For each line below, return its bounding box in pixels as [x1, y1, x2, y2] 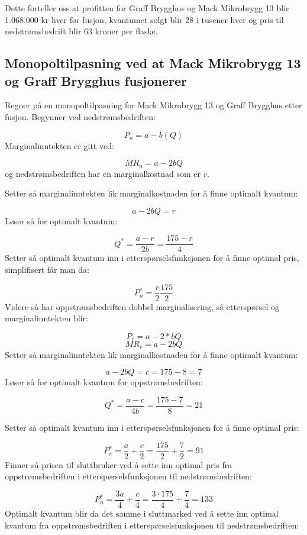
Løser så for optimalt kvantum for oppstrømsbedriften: [5, 376, 203, 388]
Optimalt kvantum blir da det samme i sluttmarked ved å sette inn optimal [5, 507, 279, 519]
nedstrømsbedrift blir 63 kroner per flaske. [5, 25, 158, 37]
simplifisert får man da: [5, 263, 89, 276]
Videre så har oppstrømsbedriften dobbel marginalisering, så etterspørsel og [5, 300, 280, 312]
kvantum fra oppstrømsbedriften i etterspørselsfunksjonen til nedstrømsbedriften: [5, 518, 299, 531]
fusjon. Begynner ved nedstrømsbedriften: [5, 110, 156, 123]
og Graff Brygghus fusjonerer [5, 71, 188, 89]
